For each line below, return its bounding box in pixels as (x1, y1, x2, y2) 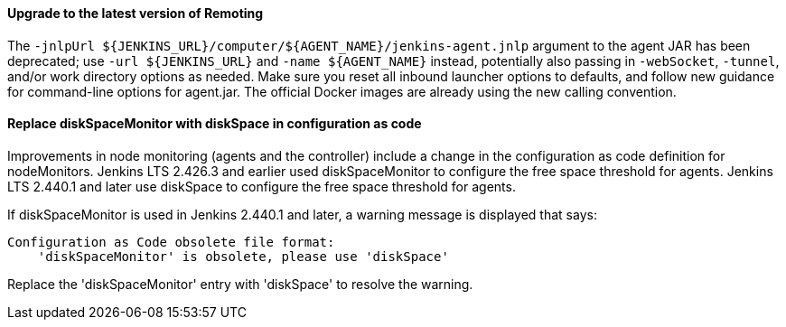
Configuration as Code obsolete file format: (7, 234, 335, 249)
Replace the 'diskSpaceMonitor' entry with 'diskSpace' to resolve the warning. (7, 276, 473, 292)
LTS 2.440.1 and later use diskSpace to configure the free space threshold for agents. (7, 178, 516, 194)
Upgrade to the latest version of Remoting (7, 5, 264, 21)
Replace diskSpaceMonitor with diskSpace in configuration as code (7, 116, 422, 132)
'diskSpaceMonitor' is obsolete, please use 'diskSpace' (37, 248, 449, 264)
